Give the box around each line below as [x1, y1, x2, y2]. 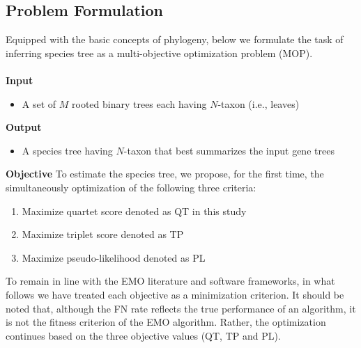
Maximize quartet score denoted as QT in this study [22, 203, 247, 218]
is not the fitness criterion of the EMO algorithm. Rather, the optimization [6, 315, 326, 329]
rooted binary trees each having [72, 96, 207, 111]
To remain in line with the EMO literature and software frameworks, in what [6, 274, 335, 288]
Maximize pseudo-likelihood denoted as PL [22, 250, 206, 264]
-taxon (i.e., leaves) [217, 96, 300, 111]
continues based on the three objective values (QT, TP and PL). [6, 328, 281, 342]
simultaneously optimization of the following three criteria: [6, 180, 256, 194]
